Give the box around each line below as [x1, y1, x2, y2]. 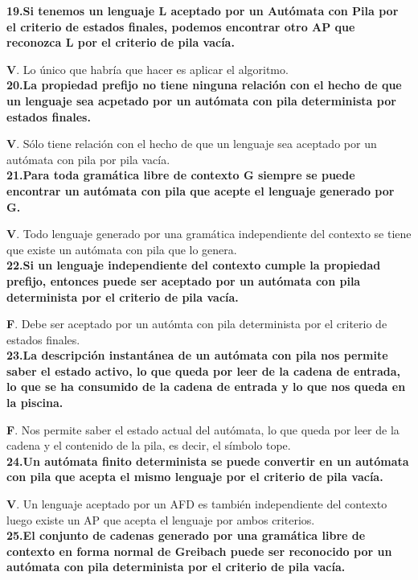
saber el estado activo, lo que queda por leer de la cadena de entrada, [6, 362, 400, 379]
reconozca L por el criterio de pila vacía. [6, 34, 235, 51]
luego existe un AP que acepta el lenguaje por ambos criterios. [6, 511, 315, 528]
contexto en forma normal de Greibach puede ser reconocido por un [6, 542, 392, 559]
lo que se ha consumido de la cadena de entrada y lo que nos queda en [6, 378, 406, 395]
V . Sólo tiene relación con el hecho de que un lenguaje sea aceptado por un [6, 135, 377, 152]
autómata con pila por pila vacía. [6, 150, 170, 167]
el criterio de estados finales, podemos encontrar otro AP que [6, 18, 355, 35]
